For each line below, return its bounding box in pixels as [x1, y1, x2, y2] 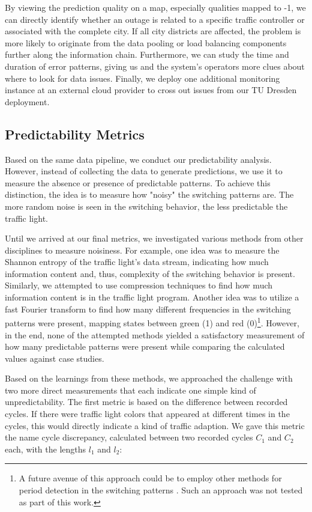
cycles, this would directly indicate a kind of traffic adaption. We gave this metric [5, 419, 305, 431]
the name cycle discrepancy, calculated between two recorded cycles [5, 431, 253, 443]
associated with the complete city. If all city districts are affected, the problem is [5, 25, 301, 37]
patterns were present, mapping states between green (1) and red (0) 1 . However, [5, 315, 299, 329]
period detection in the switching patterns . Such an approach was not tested [19, 484, 303, 496]
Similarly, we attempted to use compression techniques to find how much [5, 279, 273, 291]
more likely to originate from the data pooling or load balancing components [5, 36, 287, 49]
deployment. [5, 95, 50, 108]
